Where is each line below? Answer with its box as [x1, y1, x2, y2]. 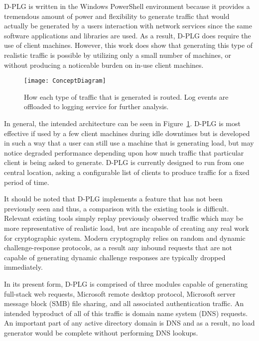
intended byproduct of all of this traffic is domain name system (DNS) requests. [4, 308, 248, 318]
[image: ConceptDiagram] [24, 77, 106, 85]
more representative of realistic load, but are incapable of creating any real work [4, 222, 249, 233]
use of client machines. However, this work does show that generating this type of [4, 40, 253, 50]
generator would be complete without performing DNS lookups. [4, 327, 198, 338]
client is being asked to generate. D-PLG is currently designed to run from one [4, 157, 244, 168]
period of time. [4, 176, 49, 187]
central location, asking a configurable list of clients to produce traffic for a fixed [4, 167, 250, 177]
